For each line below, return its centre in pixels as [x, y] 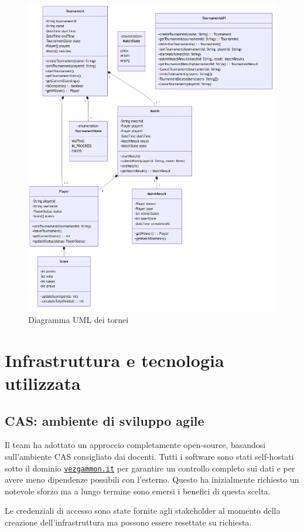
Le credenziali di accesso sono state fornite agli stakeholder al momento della [143, 511]
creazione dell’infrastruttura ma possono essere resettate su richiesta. [128, 522]
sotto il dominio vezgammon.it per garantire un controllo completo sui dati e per [150, 468]
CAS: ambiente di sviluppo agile [105, 420]
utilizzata [43, 383]
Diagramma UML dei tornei [78, 320]
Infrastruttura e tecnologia [115, 360]
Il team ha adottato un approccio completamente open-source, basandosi [135, 445]
